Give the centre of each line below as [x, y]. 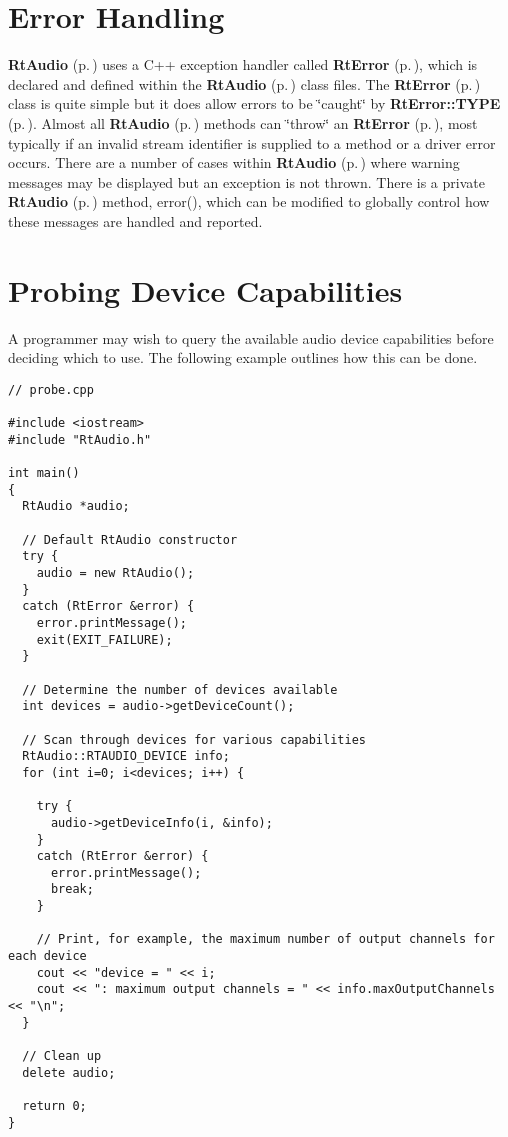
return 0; [54, 1106]
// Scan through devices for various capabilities [194, 739]
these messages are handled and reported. [135, 220]
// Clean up [62, 1056]
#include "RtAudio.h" [80, 439]
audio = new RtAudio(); [115, 573]
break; [72, 889]
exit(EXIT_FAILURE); [104, 639]
